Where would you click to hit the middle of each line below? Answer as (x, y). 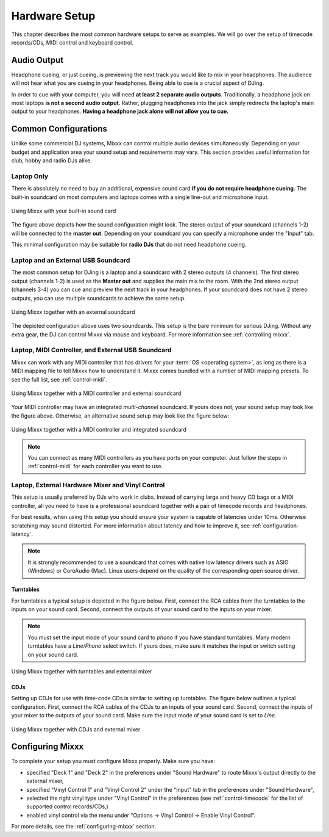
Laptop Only (30, 176)
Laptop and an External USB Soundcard (71, 260)
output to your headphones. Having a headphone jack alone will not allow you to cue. (120, 111)
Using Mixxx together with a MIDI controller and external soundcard (96, 393)
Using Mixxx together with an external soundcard (73, 312)
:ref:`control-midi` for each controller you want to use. (95, 466)
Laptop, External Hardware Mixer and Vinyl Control (88, 485)
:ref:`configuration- (275, 526)
